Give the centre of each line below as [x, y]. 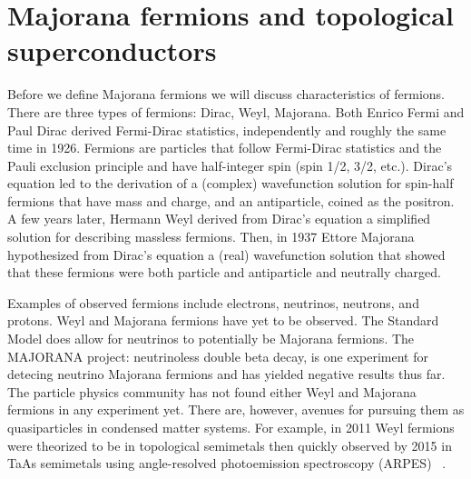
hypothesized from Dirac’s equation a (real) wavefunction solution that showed [226, 254]
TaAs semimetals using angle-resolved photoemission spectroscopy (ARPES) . [227, 463]
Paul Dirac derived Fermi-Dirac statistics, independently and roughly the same [227, 130]
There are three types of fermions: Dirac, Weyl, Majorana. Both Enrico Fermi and [236, 111]
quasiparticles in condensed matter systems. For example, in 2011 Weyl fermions [231, 427]
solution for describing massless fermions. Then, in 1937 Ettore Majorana [211, 237]
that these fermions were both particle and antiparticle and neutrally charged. [224, 272]
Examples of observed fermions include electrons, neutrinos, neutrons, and [213, 302]
